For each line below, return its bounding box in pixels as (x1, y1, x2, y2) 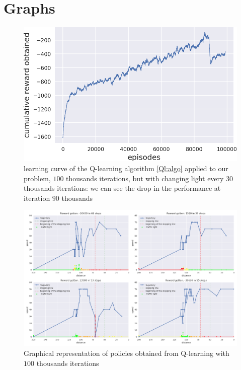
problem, (24, 173, 51, 183)
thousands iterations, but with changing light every (66, 173, 224, 183)
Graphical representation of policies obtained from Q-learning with (24, 348, 229, 358)
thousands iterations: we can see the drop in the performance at (24, 183, 221, 193)
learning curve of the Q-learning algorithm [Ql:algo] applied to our (24, 163, 228, 173)
